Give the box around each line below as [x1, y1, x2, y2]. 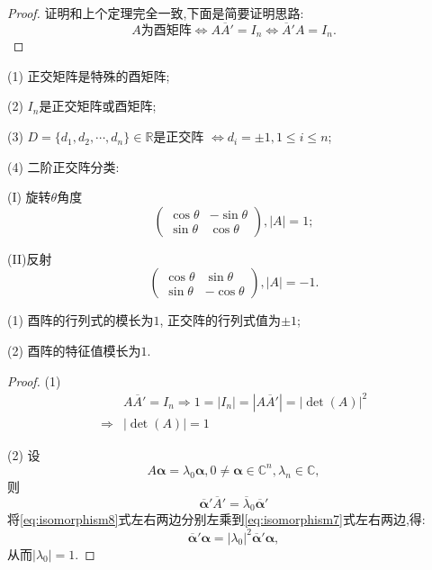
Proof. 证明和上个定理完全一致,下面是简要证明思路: [7, 4, 304, 22]
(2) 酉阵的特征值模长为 [7, 341, 141, 360]
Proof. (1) [7, 371, 61, 390]
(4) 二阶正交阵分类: [7, 157, 120, 176]
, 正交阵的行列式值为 [159, 311, 282, 330]
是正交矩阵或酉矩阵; [39, 96, 157, 115]
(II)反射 [7, 249, 52, 267]
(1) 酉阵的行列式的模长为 [7, 311, 154, 330]
